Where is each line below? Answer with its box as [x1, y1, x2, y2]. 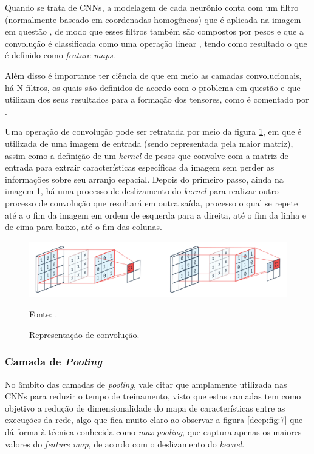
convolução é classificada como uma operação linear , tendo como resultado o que [5, 36, 307, 49]
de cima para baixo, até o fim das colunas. [5, 220, 162, 233]
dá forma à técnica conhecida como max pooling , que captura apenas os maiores [5, 425, 302, 438]
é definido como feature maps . [5, 49, 115, 61]
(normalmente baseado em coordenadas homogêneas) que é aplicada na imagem [5, 13, 301, 25]
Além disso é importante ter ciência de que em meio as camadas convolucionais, [5, 69, 302, 81]
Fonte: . [29, 308, 58, 320]
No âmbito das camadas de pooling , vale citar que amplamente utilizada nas [5, 378, 287, 390]
